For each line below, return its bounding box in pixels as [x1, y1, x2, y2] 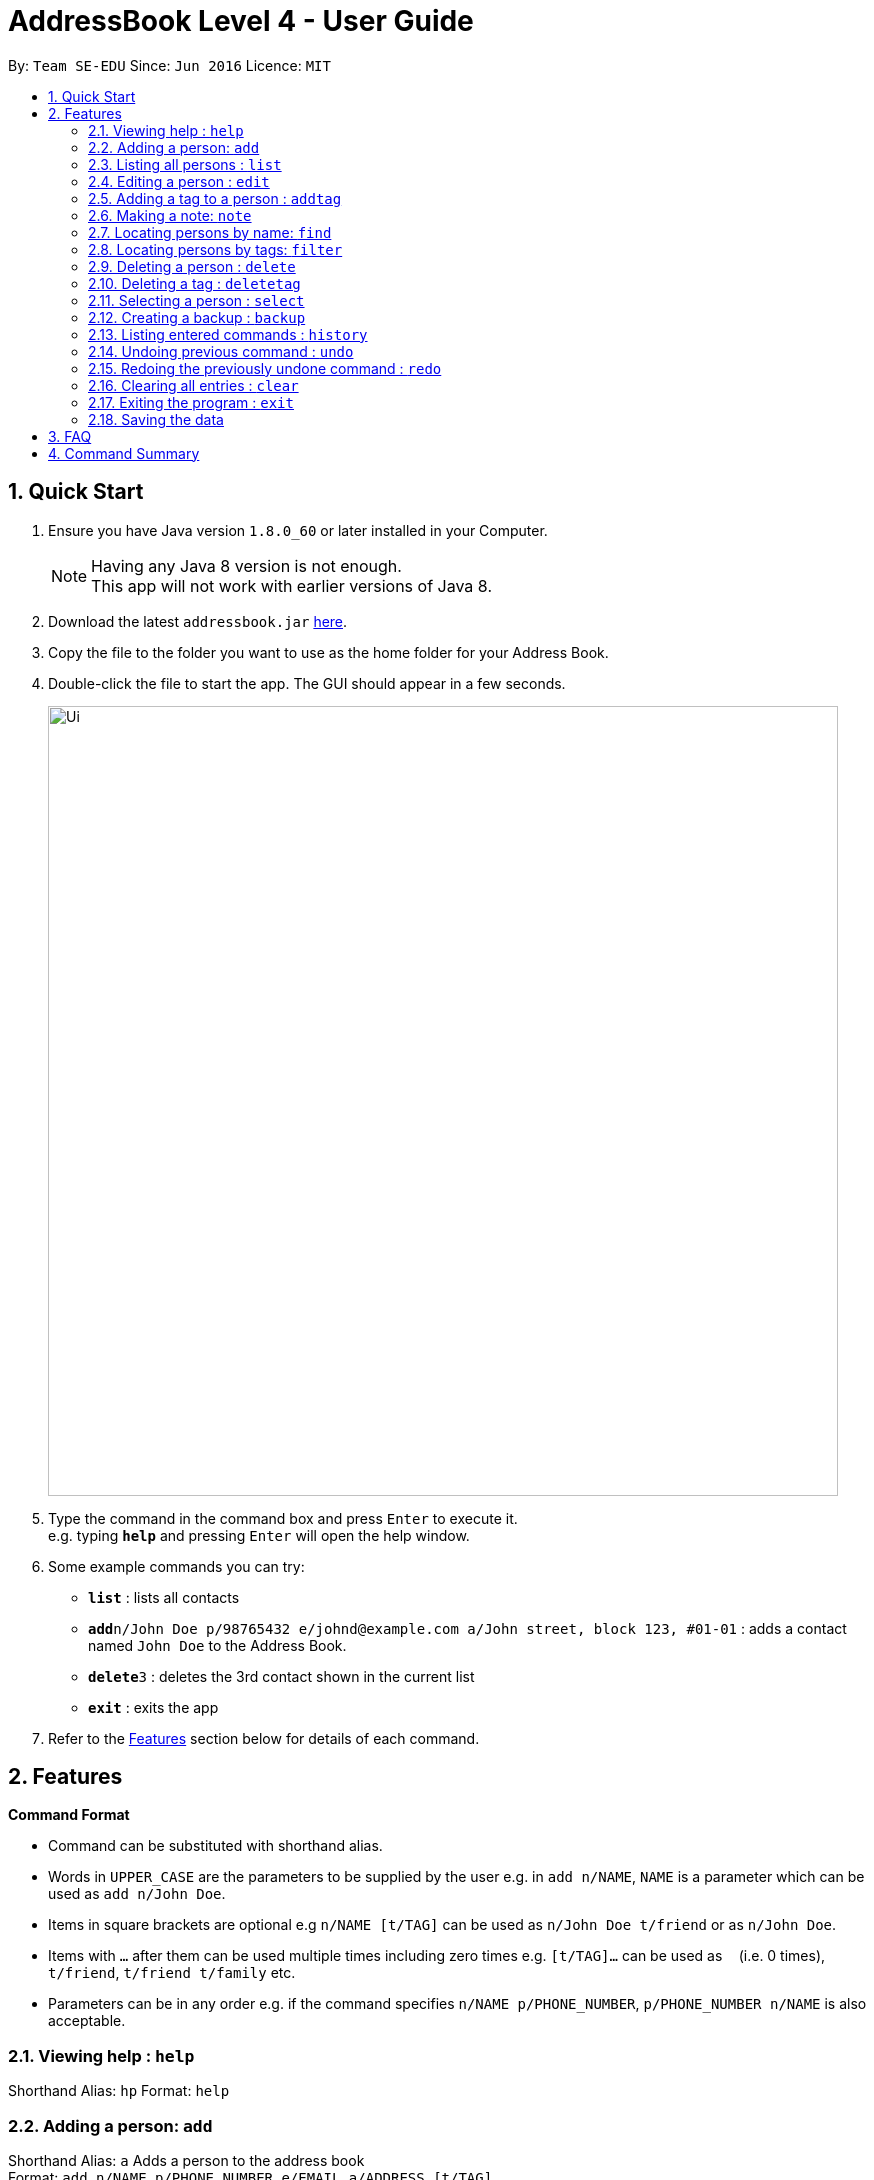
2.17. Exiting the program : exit [88, 393, 294, 411]
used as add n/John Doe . [48, 1885, 226, 1903]
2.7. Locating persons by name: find [88, 223, 332, 241]
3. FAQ [48, 427, 92, 445]
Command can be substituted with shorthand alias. [48, 1837, 383, 1855]
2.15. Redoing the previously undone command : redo [88, 359, 442, 377]
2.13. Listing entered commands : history [88, 325, 368, 343]
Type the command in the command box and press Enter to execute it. [48, 1509, 518, 1527]
